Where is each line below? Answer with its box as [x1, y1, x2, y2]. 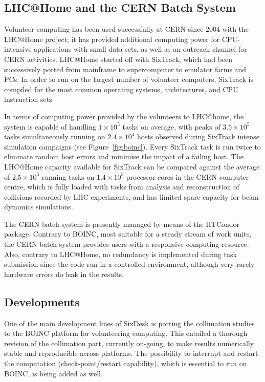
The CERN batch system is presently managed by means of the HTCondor [4, 218, 240, 229]
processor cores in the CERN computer [126, 171, 249, 182]
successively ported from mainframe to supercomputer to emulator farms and [4, 63, 247, 74]
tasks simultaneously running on [4, 131, 105, 142]
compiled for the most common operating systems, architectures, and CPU [4, 83, 238, 94]
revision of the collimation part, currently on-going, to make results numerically [4, 337, 254, 348]
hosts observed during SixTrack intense [137, 131, 259, 142]
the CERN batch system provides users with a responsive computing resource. [4, 239, 249, 249]
